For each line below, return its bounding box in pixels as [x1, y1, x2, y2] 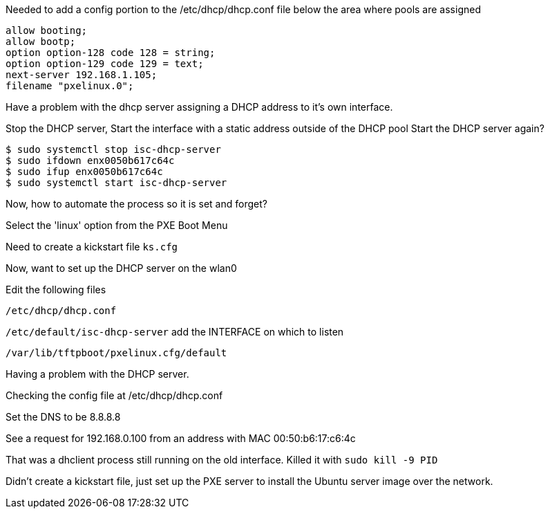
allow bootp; [6, 36, 76, 47]
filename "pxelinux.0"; [6, 80, 134, 91]
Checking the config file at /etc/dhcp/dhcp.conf [6, 389, 223, 401]
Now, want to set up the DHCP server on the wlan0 [6, 262, 237, 274]
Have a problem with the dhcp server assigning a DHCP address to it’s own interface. [6, 101, 393, 113]
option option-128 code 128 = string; [6, 47, 216, 58]
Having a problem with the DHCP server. [6, 368, 189, 380]
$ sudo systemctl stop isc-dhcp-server [6, 144, 221, 155]
